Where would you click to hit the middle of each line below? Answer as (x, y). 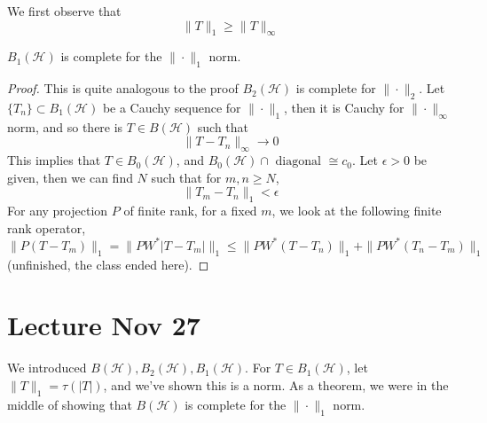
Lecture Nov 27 (104, 325)
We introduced (47, 368)
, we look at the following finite (357, 211)
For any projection (58, 211)
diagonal (298, 162)
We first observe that (64, 11)
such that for (186, 177)
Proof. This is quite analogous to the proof (123, 88)
